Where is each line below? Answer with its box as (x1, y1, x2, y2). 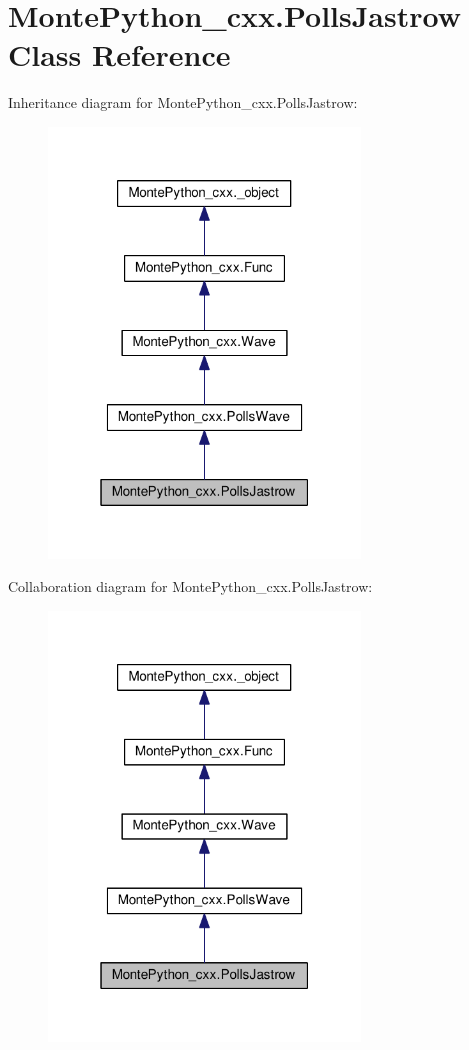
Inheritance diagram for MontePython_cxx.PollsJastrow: (8, 92, 358, 113)
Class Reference (8, 34, 231, 75)
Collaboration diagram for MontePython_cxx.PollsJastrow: (8, 576, 373, 597)
